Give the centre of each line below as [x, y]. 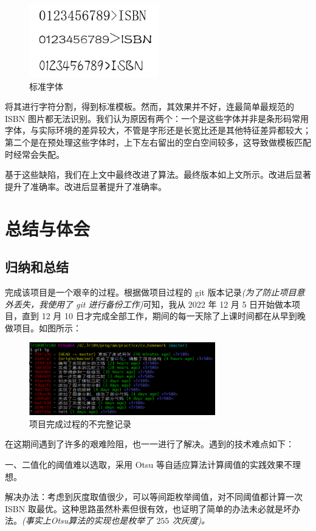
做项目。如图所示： [43, 327]
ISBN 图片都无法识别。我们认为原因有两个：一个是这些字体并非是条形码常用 [157, 118]
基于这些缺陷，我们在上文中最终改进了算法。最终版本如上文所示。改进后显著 [158, 174]
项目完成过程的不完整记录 [80, 423]
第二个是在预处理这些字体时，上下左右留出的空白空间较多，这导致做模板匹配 [158, 142]
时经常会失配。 [35, 154]
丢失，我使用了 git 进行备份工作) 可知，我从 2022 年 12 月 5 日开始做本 [153, 304]
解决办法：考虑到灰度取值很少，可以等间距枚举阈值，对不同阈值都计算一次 [154, 497]
